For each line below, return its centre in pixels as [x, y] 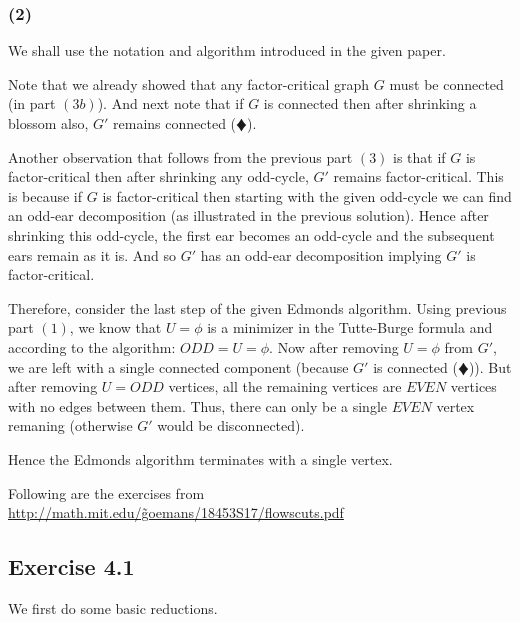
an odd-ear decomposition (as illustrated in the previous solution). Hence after [248, 215]
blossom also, [48, 123]
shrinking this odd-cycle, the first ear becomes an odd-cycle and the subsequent [251, 234]
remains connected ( [175, 123]
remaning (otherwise [70, 425]
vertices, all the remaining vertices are [285, 386]
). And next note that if [170, 103]
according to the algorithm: [92, 346]
